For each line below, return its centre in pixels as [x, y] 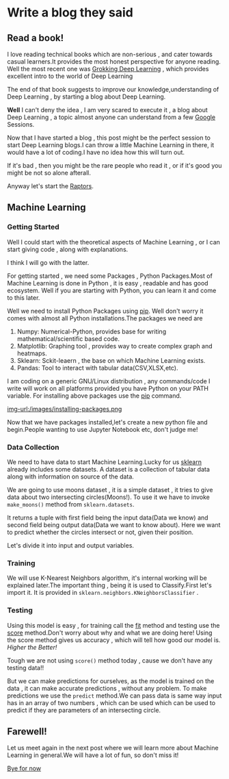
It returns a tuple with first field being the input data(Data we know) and [108, 518]
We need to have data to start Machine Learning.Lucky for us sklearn [104, 462]
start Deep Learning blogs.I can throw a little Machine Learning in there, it [111, 145]
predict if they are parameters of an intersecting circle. [84, 710]
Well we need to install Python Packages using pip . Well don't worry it [105, 311]
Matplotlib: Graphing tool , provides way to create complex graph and [115, 346]
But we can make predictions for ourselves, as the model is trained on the [111, 681]
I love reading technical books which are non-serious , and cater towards [110, 54]
